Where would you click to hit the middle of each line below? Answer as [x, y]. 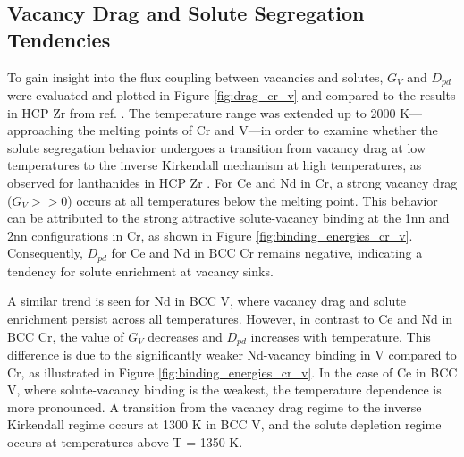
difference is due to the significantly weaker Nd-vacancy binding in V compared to [232, 355]
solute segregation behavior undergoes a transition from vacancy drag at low [216, 147]
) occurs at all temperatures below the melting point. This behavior [253, 200]
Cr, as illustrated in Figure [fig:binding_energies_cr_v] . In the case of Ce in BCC [232, 372]
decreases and [185, 336]
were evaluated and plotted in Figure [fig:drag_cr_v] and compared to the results [232, 95]
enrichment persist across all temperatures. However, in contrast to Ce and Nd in [230, 319]
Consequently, [45, 253]
